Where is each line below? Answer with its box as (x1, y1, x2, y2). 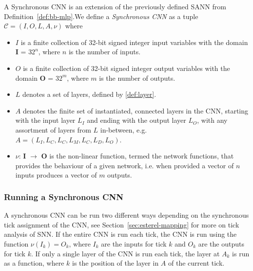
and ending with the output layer (87, 115, 186, 125)
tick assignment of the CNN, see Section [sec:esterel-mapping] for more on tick (4, 219, 239, 229)
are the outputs (198, 238, 244, 248)
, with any (197, 115, 228, 125)
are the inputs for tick (101, 238, 167, 248)
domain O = (15, 72, 54, 83)
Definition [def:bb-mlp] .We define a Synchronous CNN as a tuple (4, 11, 198, 21)
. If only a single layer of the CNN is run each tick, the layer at (31, 248, 220, 258)
